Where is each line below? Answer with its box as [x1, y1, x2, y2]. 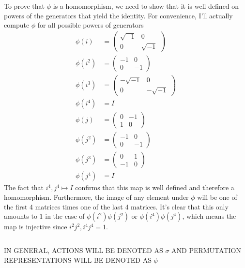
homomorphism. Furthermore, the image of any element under [4, 192, 189, 202]
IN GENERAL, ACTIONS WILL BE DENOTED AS [4, 245, 163, 255]
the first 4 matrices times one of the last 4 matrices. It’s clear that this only [4, 201, 229, 211]
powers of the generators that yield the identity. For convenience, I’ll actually [4, 10, 233, 20]
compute [4, 20, 30, 30]
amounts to [4, 211, 37, 221]
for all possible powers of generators [37, 20, 144, 30]
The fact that [4, 182, 44, 193]
